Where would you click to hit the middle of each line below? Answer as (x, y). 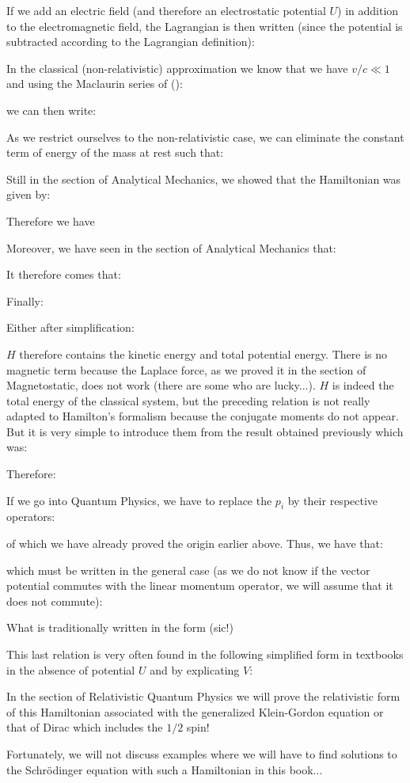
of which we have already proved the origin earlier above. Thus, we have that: (195, 544)
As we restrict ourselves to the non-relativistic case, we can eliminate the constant (205, 137)
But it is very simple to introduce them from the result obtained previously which (205, 431)
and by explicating (195, 669)
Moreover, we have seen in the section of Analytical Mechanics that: (171, 247)
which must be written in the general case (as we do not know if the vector (188, 570)
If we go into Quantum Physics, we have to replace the (139, 500)
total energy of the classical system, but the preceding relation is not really (188, 400)
